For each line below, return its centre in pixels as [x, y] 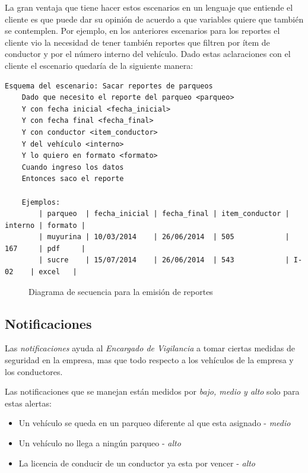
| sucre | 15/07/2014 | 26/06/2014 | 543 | [164, 260]
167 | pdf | [45, 248]
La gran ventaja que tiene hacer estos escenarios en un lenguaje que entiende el [149, 7]
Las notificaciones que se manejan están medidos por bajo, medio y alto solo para [152, 391]
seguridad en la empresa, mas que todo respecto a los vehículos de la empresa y [149, 360]
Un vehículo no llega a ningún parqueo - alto [100, 443]
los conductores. [34, 371]
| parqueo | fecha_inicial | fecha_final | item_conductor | [164, 214]
